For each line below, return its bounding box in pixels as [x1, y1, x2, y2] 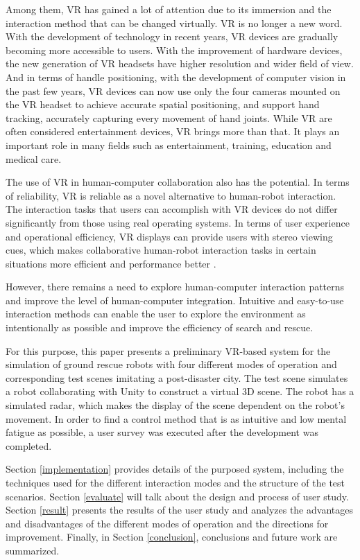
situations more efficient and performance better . [6, 256, 216, 270]
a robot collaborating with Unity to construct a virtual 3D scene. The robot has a [6, 384, 354, 399]
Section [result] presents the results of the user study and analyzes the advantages [6, 502, 353, 517]
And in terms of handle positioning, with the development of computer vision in [6, 69, 346, 84]
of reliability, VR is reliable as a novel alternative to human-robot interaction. [6, 188, 336, 202]
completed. [6, 438, 52, 453]
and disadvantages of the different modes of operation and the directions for [6, 516, 329, 530]
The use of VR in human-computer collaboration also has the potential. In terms [6, 175, 350, 189]
